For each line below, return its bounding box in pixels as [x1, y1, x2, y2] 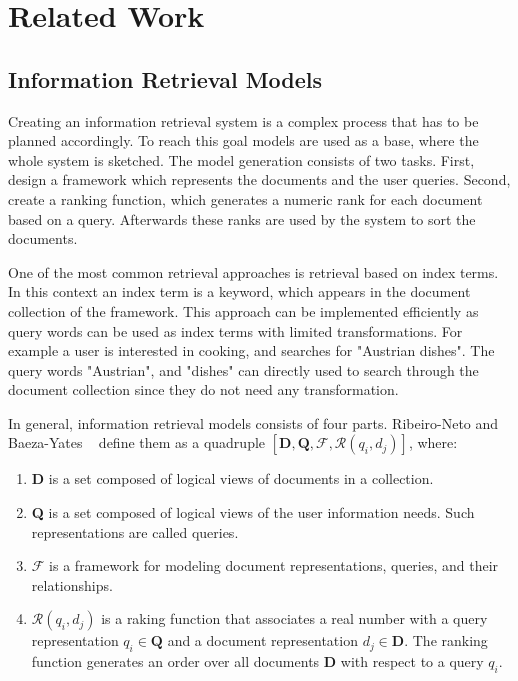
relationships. [31, 574, 113, 595]
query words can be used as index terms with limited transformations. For [8, 320, 463, 341]
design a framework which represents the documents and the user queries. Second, [8, 169, 511, 190]
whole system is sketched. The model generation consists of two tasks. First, [8, 149, 475, 170]
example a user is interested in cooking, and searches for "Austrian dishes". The [8, 340, 495, 361]
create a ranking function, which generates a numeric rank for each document [8, 188, 483, 209]
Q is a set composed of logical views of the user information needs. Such [31, 502, 475, 523]
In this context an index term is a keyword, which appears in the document [8, 281, 471, 302]
